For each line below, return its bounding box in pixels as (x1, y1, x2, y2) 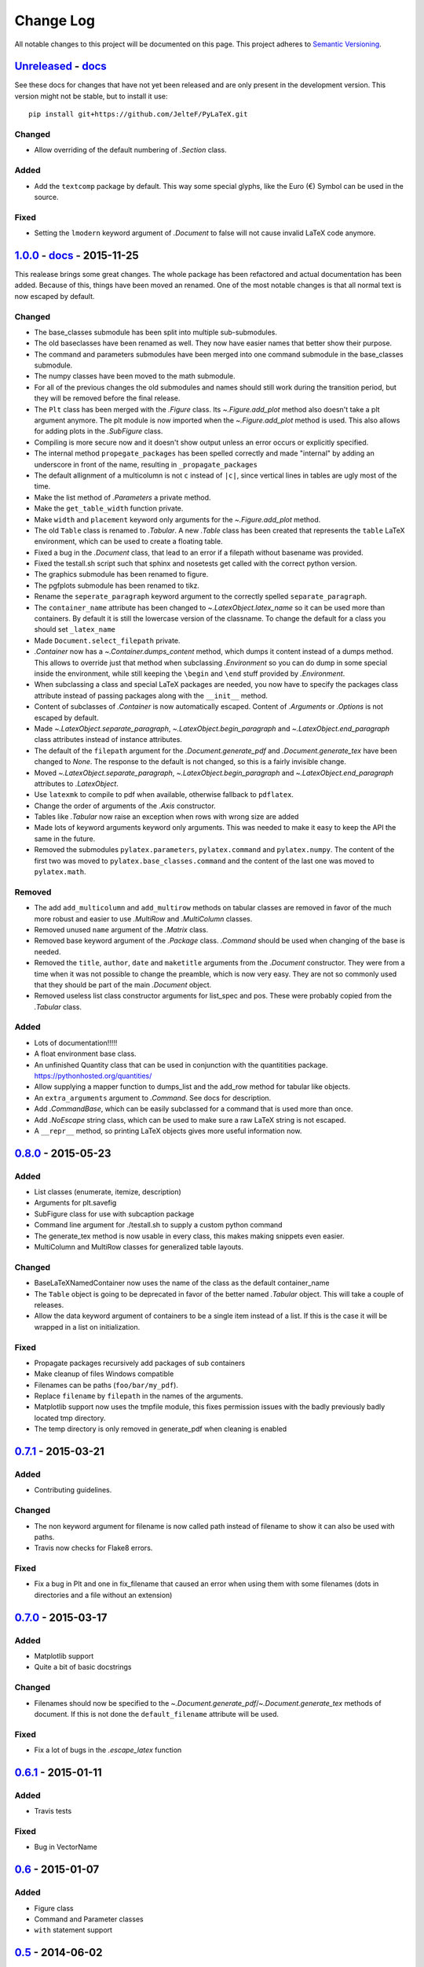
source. (34, 192, 59, 201)
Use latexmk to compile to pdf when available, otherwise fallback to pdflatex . (34, 790, 294, 799)
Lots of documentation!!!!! (34, 1038, 118, 1047)
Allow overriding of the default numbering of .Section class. (34, 146, 227, 155)
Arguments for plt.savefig (34, 1198, 117, 1208)
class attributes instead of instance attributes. (34, 735, 182, 744)
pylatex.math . (34, 867, 86, 876)
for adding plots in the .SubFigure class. (34, 426, 163, 436)
